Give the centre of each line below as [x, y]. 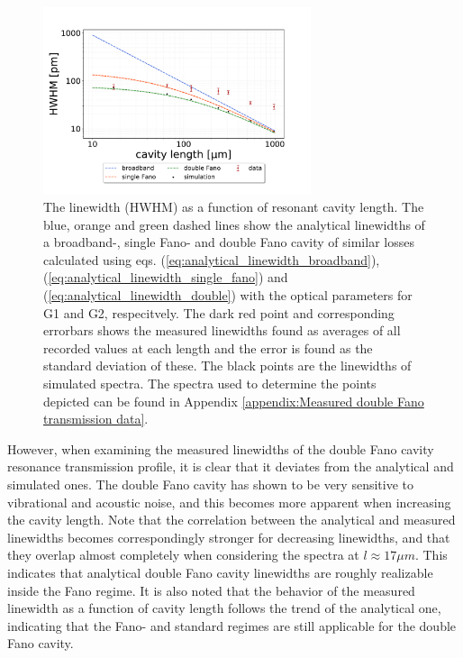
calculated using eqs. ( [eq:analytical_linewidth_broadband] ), [212, 259]
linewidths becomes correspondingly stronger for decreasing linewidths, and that [229, 537]
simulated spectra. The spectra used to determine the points [210, 384]
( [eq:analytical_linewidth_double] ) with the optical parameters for [228, 295]
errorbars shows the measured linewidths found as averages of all [222, 330]
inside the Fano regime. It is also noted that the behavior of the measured [211, 590]
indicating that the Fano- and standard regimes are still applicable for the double [232, 625]
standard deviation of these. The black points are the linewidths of [227, 366]
